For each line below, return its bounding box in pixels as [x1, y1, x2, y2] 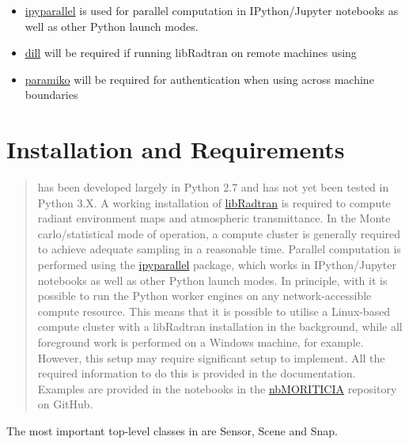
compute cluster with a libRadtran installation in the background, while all [37, 318, 403, 335]
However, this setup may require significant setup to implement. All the [37, 349, 385, 366]
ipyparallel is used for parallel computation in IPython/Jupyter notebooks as [25, 2, 399, 18]
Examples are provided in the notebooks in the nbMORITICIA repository [37, 380, 397, 397]
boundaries [25, 86, 78, 103]
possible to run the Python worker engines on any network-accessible [37, 287, 372, 304]
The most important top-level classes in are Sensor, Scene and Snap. [6, 423, 338, 438]
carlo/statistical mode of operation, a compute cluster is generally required [37, 225, 401, 241]
